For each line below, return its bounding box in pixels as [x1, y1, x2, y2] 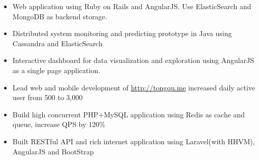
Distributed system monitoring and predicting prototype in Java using [12, 28, 232, 39]
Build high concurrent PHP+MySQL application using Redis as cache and [12, 109, 245, 119]
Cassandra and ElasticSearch [12, 38, 103, 48]
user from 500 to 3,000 [12, 92, 83, 103]
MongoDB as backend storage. [12, 11, 107, 21]
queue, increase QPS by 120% [12, 119, 105, 130]
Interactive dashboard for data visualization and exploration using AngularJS [12, 55, 254, 66]
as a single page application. [12, 65, 100, 75]
